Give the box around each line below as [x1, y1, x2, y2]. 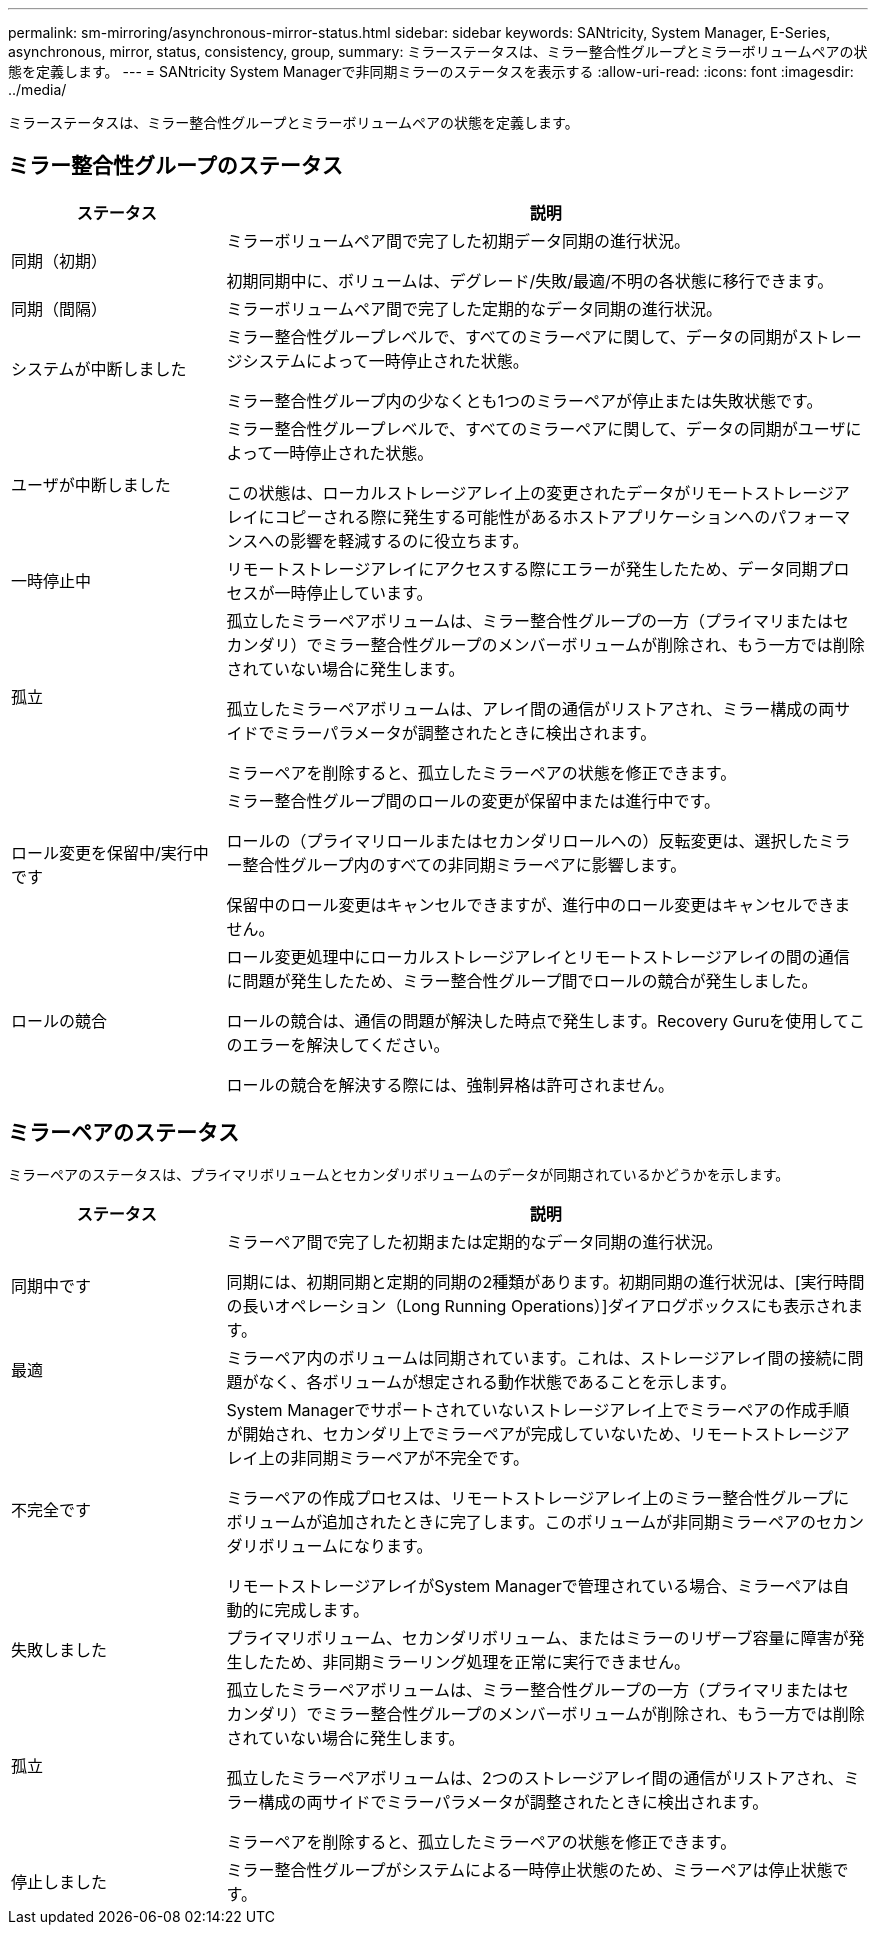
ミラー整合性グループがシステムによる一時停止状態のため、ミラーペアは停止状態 [226, 1859, 833, 1880]
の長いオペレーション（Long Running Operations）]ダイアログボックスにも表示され [226, 1295, 848, 1316]
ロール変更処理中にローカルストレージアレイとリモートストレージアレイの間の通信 [226, 946, 850, 967]
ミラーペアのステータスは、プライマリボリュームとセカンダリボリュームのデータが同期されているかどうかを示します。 [8, 1165, 790, 1183]
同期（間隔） [11, 298, 108, 319]
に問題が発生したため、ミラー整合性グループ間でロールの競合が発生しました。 [226, 970, 818, 991]
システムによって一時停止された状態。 [242, 350, 529, 371]
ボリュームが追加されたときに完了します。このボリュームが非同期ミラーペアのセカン [226, 1511, 864, 1532]
